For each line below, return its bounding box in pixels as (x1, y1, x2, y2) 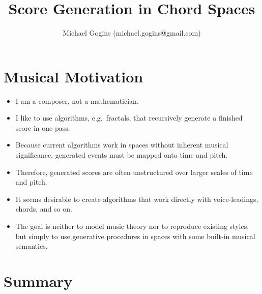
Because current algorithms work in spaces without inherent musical (15, 139, 228, 150)
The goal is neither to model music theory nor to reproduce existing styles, (15, 221, 249, 231)
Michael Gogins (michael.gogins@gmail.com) (63, 27, 201, 38)
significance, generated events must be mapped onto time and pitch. (15, 150, 228, 160)
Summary (4, 270, 73, 291)
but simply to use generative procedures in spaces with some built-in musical (15, 230, 255, 241)
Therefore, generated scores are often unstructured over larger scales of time (15, 166, 253, 177)
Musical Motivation (4, 66, 143, 86)
